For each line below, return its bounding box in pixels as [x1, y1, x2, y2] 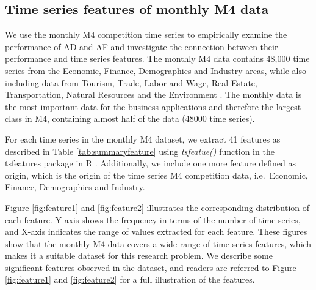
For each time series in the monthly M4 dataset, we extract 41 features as [5, 132, 281, 145]
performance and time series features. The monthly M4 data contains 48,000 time [5, 52, 310, 65]
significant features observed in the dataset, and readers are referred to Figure [5, 261, 296, 273]
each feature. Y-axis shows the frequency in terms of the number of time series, [5, 213, 301, 226]
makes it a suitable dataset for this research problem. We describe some [5, 249, 273, 262]
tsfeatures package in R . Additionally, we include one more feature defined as [5, 157, 296, 169]
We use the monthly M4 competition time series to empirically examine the [5, 28, 287, 41]
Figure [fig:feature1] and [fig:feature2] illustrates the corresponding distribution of [5, 201, 310, 214]
